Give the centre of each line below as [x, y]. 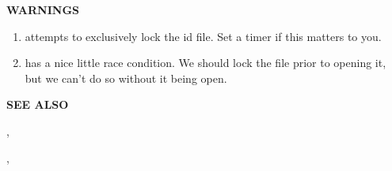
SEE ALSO [38, 104]
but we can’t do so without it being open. [126, 78]
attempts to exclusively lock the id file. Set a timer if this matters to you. [203, 36]
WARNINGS [43, 9]
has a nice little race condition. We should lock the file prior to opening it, [206, 63]
